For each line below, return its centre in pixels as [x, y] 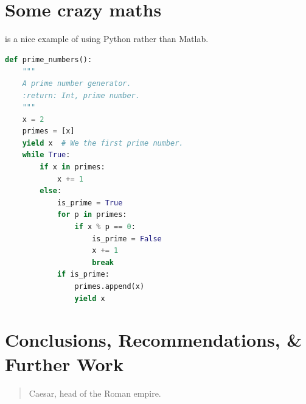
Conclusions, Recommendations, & [154, 340]
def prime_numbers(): [49, 59]
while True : [46, 155]
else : [51, 191]
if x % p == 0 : [105, 227]
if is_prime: [83, 275]
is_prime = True [90, 203]
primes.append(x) [110, 286]
